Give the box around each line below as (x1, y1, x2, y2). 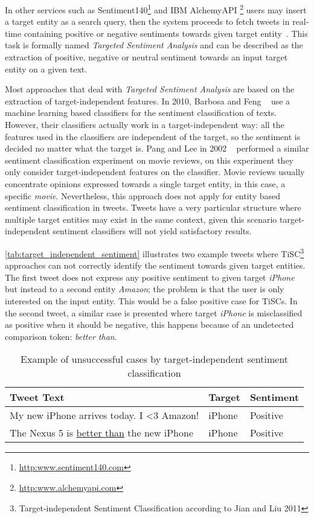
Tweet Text (10, 390, 65, 404)
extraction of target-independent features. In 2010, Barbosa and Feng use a (5, 94, 290, 107)
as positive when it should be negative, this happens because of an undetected (5, 318, 294, 331)
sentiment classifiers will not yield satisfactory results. (53, 225, 252, 237)
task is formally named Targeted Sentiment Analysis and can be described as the (5, 39, 303, 51)
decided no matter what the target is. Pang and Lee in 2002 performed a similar (5, 142, 309, 155)
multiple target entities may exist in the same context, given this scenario (5, 213, 277, 225)
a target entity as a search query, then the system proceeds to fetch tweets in (5, 15, 290, 28)
